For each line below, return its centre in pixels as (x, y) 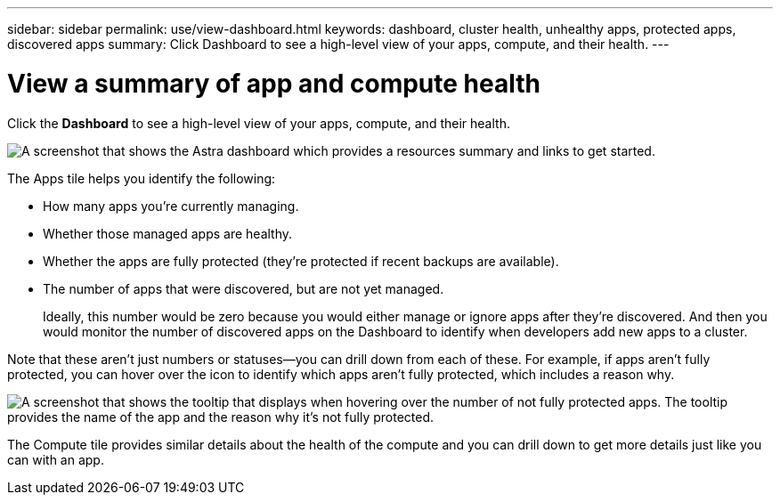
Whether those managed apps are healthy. (168, 233)
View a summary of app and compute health (274, 83)
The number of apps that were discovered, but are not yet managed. (244, 288)
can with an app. (56, 459)
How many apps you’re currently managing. (171, 206)
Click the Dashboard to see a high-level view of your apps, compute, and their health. (259, 123)
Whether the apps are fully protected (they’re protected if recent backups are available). (301, 261)
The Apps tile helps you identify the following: (142, 178)
